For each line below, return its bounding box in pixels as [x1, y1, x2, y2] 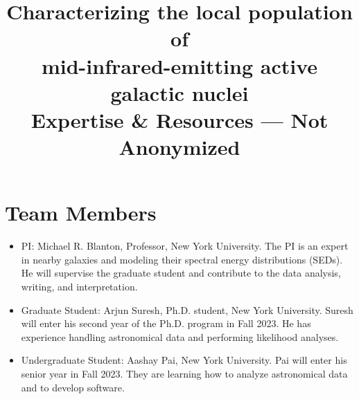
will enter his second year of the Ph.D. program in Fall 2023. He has [21, 316, 311, 331]
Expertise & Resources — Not [30, 105, 329, 133]
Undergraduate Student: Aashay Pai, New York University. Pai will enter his [21, 353, 347, 367]
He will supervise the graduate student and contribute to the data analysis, [21, 266, 341, 280]
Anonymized [119, 133, 240, 161]
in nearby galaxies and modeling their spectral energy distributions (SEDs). [21, 252, 343, 266]
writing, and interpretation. [21, 279, 138, 294]
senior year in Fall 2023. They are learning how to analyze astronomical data [21, 366, 348, 380]
